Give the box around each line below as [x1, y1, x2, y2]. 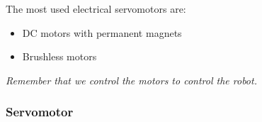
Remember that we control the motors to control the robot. [6, 72, 257, 87]
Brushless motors [22, 49, 97, 64]
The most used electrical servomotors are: [6, 1, 186, 16]
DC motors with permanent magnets [22, 25, 182, 40]
